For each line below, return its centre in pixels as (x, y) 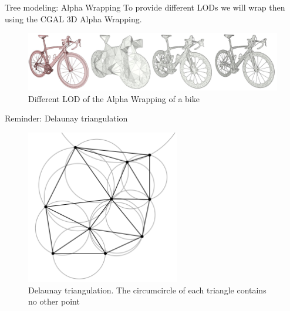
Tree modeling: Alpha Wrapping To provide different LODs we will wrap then (145, 7)
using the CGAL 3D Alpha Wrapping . (73, 18)
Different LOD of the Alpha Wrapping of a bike (114, 98)
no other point (54, 301)
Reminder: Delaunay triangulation (66, 118)
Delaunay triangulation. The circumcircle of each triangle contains (147, 290)
